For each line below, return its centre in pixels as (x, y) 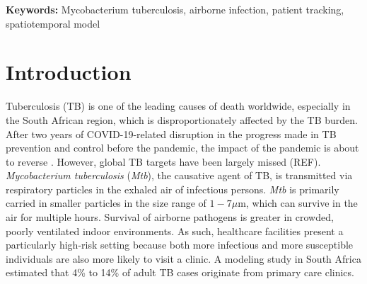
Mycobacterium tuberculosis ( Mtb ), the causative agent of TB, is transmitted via (179, 175)
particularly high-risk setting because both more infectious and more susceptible (180, 245)
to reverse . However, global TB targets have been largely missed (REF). (163, 161)
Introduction (69, 72)
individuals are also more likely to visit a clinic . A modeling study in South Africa (183, 258)
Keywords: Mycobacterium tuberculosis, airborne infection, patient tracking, (175, 9)
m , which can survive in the (298, 203)
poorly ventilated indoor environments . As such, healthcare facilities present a (175, 231)
